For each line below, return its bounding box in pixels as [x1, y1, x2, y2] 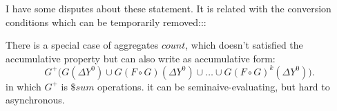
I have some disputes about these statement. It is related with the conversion [6, 1, 331, 15]
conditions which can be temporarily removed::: [6, 14, 206, 29]
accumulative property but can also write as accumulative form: [6, 51, 276, 65]
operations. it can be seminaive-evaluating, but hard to [97, 79, 330, 93]
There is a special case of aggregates [6, 38, 159, 52]
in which [6, 79, 41, 93]
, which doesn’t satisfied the [185, 38, 303, 52]
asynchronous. [6, 92, 65, 107]
